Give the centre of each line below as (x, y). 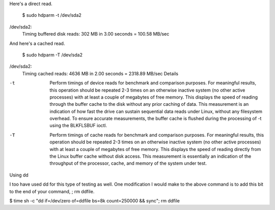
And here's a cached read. (37, 43)
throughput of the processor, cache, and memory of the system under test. (128, 163)
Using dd (19, 175)
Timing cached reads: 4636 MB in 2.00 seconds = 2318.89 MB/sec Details (100, 73)
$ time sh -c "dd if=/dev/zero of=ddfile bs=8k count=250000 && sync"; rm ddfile (95, 200)
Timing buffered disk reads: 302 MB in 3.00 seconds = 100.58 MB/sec (96, 34)
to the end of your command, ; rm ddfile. (52, 191)
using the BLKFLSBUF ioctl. (78, 126)
